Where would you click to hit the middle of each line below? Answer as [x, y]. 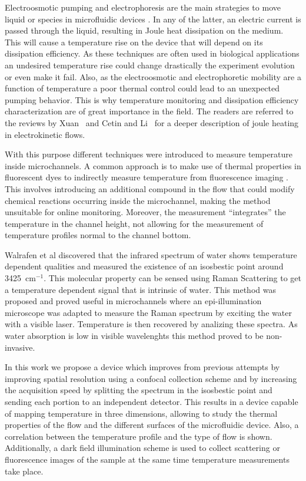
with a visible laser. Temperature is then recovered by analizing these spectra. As [151, 324]
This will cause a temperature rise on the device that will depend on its [134, 42]
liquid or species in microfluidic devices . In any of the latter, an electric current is [153, 19]
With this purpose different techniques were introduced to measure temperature [149, 154]
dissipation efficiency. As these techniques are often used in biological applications [152, 53]
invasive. [20, 347]
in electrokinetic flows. [45, 134]
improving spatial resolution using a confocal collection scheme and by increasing [151, 378]
